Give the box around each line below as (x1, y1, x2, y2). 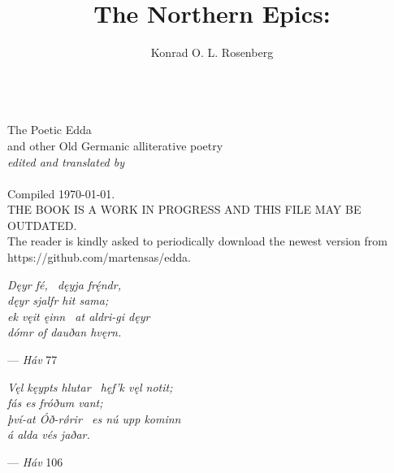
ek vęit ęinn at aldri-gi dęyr (7, 307, 150, 324)
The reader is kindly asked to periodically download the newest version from (7, 232, 388, 250)
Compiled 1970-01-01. (7, 184, 115, 202)
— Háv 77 (7, 351, 58, 368)
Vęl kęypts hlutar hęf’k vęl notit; (7, 378, 173, 395)
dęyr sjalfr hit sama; (7, 292, 109, 309)
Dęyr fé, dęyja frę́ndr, (7, 276, 121, 293)
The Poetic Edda (7, 121, 92, 138)
